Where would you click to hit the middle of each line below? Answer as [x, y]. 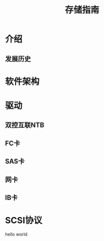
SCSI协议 [24, 221]
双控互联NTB [25, 125]
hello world [16, 234]
